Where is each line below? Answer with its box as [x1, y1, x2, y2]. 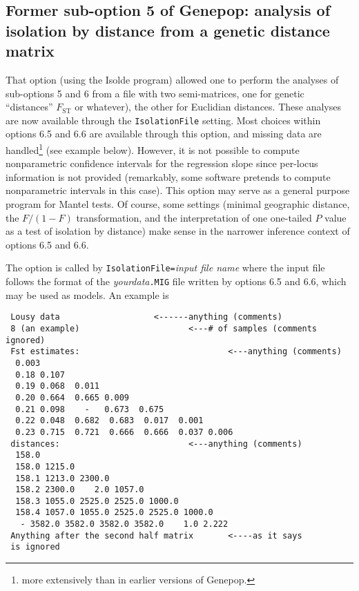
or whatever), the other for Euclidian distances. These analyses [75, 99, 341, 114]
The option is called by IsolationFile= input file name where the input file [6, 260, 325, 275]
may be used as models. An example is [6, 287, 169, 302]
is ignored [10, 542, 60, 552]
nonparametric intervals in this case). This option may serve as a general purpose [6, 183, 350, 197]
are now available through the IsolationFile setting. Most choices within [6, 113, 321, 127]
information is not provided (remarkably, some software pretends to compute [6, 169, 331, 184]
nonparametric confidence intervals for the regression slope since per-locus [6, 156, 318, 171]
